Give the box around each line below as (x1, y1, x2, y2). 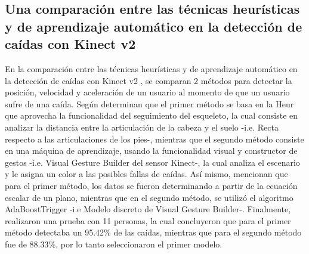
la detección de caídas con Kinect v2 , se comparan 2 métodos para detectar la (5, 74, 292, 86)
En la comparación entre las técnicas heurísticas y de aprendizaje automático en (5, 62, 298, 75)
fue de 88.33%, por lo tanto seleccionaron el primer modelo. (5, 237, 223, 250)
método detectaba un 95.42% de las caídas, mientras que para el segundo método (5, 226, 302, 238)
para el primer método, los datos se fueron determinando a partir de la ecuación (5, 179, 298, 191)
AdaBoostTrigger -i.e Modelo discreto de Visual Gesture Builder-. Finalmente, (5, 203, 291, 215)
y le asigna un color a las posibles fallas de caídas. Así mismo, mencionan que (5, 168, 288, 180)
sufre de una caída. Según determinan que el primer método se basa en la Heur (5, 97, 294, 110)
